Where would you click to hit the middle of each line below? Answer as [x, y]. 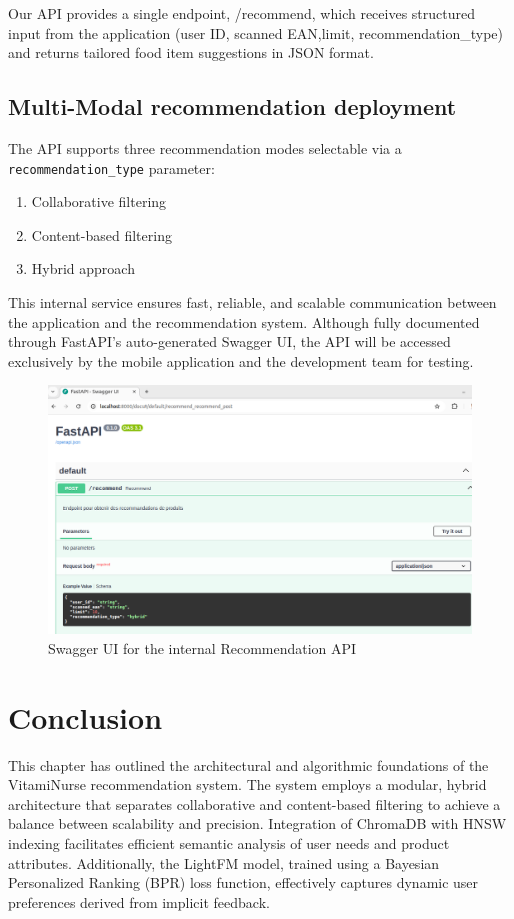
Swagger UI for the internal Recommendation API [202, 647]
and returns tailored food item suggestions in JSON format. [191, 52]
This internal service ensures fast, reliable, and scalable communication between [252, 302]
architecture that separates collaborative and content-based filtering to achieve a [254, 803]
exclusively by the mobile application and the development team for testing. [241, 360]
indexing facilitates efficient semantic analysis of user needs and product [229, 842]
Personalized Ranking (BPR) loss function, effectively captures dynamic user [243, 882]
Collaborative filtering [99, 201]
